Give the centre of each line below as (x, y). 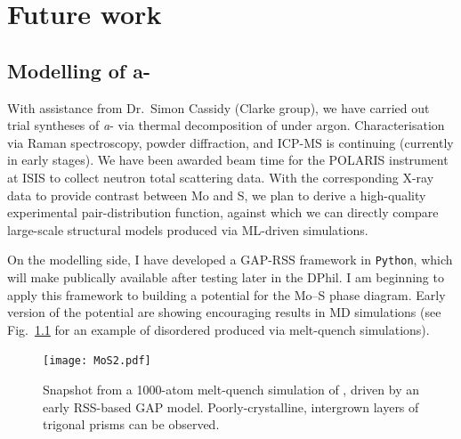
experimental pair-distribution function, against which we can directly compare (223, 212)
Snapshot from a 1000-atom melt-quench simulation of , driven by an (231, 390)
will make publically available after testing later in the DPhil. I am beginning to (226, 276)
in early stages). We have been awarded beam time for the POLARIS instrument (228, 160)
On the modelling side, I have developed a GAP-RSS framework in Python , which (230, 260)
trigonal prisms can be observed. (131, 424)
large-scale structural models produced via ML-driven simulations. (188, 229)
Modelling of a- (79, 70)
